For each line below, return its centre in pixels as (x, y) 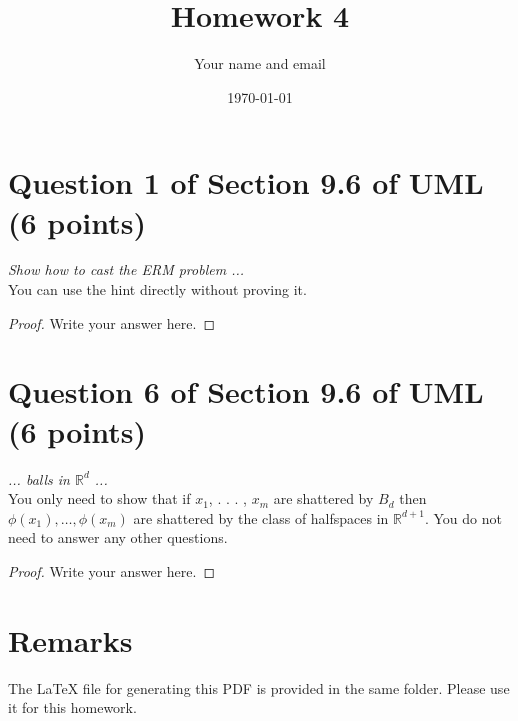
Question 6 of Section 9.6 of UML (246, 391)
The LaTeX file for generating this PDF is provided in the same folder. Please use (259, 687)
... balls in (39, 478)
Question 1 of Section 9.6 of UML (246, 182)
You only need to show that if (99, 498)
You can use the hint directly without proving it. (157, 289)
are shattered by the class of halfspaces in (261, 517)
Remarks (70, 639)
